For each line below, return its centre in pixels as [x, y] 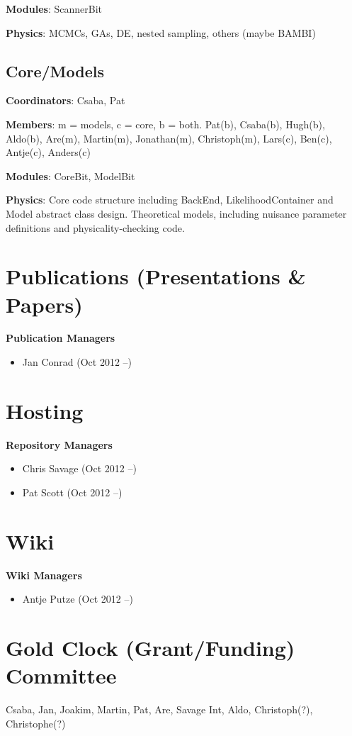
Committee [61, 675]
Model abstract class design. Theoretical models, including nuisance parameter [176, 213]
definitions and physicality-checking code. [95, 227]
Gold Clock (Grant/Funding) [151, 648]
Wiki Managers [44, 575]
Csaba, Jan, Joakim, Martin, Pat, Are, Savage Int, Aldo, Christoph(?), [159, 709]
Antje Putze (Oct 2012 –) [78, 599]
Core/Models [55, 71]
